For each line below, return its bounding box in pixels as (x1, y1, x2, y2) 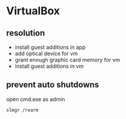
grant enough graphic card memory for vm (14, 57, 121, 63)
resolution (6, 28, 45, 38)
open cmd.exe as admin (6, 95, 66, 102)
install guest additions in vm (14, 62, 84, 70)
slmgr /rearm (6, 107, 39, 113)
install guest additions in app (14, 43, 85, 51)
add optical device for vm (14, 50, 78, 57)
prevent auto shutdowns (6, 80, 100, 90)
